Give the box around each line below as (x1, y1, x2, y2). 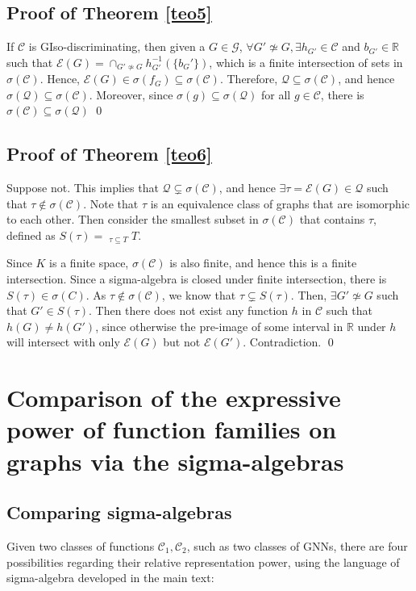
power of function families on (6, 413, 337, 446)
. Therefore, (219, 70, 278, 87)
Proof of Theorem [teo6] (6, 141, 212, 166)
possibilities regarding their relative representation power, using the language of (6, 553, 400, 570)
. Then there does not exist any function (89, 302, 289, 319)
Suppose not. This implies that (6, 179, 159, 196)
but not (163, 333, 201, 350)
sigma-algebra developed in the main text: (6, 569, 214, 586)
